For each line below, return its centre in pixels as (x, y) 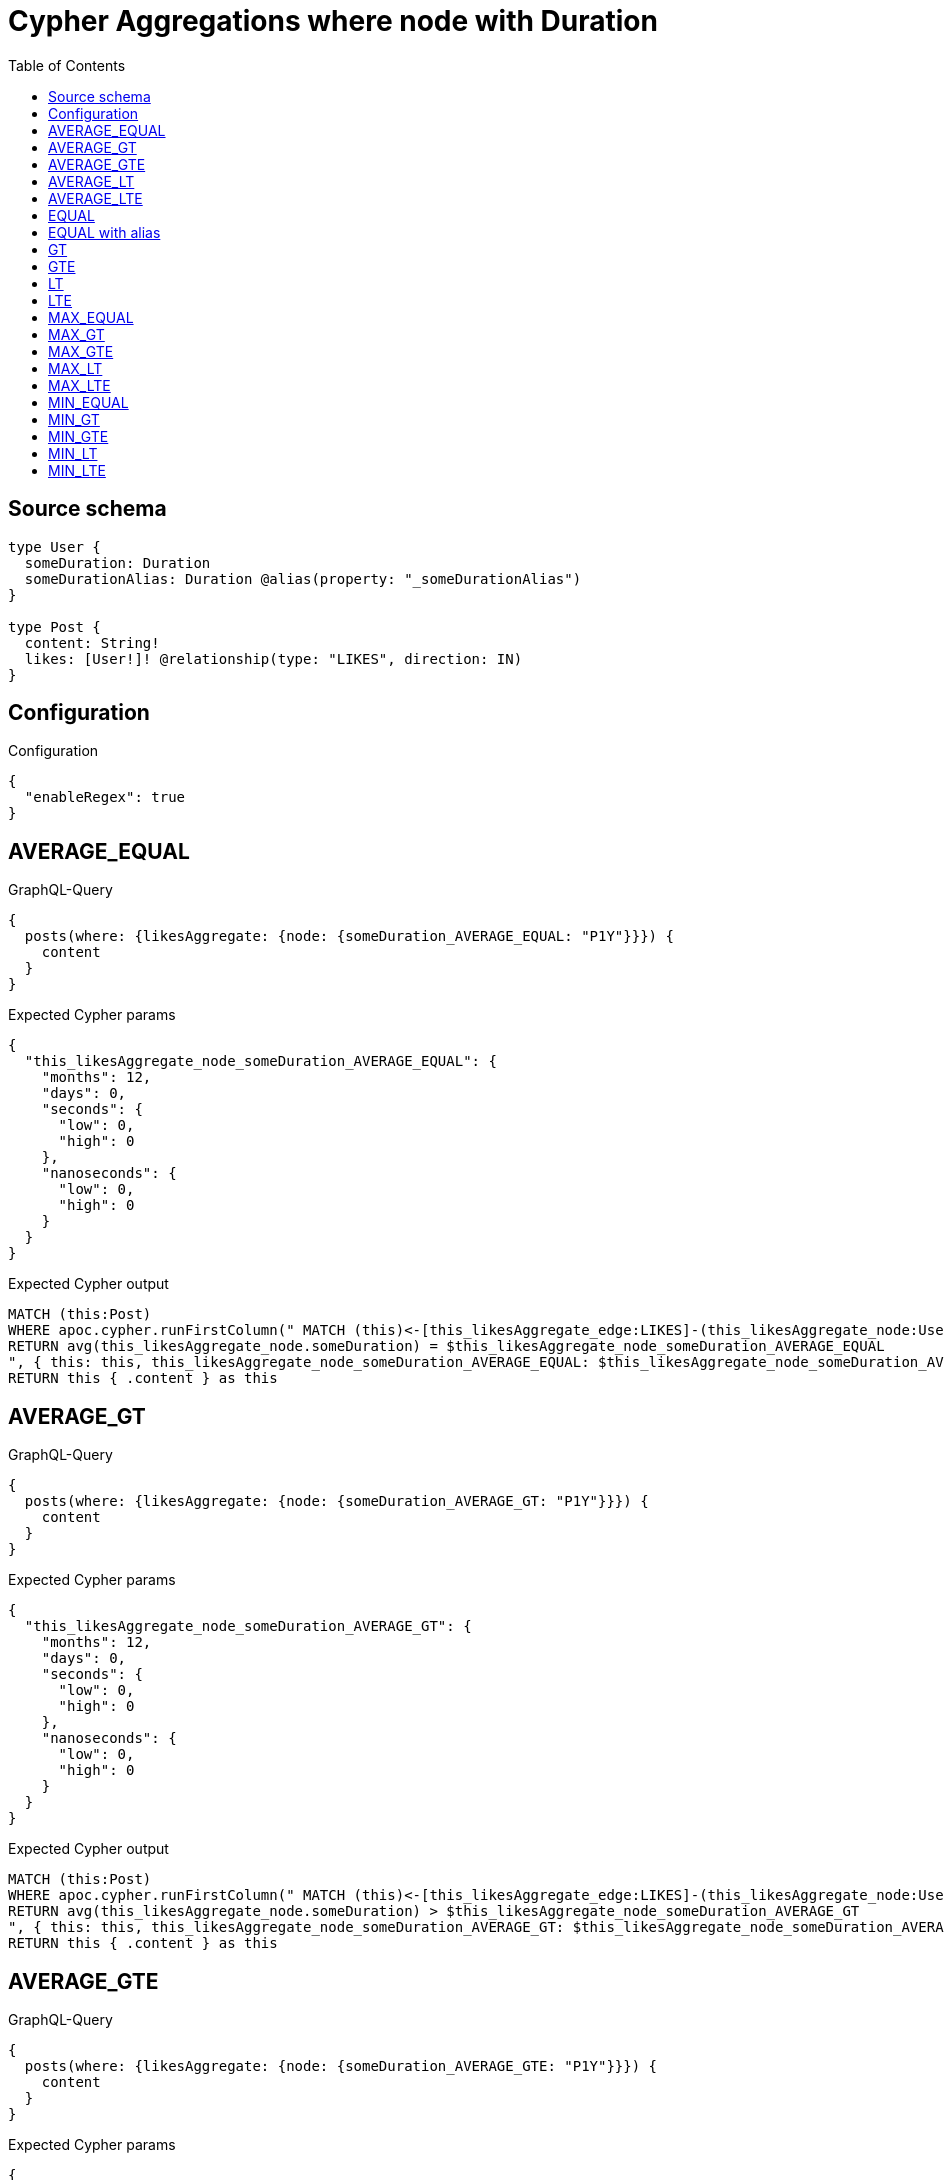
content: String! (92, 642)
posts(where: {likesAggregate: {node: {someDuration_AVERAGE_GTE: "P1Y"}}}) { (341, 2065)
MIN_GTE (78, 436)
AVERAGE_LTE (95, 198)
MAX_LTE (79, 385)
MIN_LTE (77, 470)
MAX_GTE (81, 351)
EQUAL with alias (104, 232)
